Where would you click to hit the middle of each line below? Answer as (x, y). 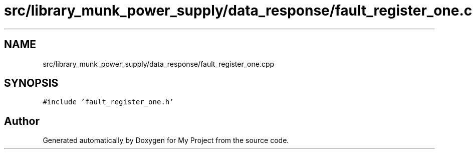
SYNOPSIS (31, 83)
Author (22, 121)
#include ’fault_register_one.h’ (108, 102)
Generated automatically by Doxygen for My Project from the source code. (166, 140)
